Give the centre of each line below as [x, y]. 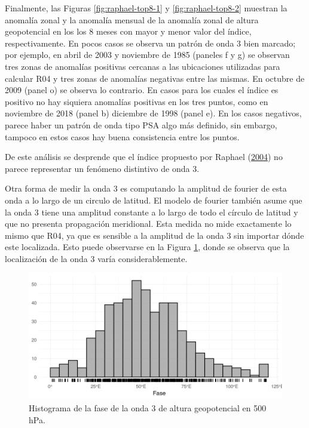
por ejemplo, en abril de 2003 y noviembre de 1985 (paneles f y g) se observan [147, 55]
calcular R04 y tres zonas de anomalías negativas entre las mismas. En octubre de [155, 78]
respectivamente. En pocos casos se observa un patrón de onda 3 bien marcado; [150, 43]
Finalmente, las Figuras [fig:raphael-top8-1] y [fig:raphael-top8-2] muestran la [146, 8]
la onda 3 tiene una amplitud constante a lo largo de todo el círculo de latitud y [152, 212]
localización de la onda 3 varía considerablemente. [96, 258]
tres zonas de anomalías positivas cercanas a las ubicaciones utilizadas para [143, 66]
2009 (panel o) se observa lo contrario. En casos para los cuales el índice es [142, 90]
